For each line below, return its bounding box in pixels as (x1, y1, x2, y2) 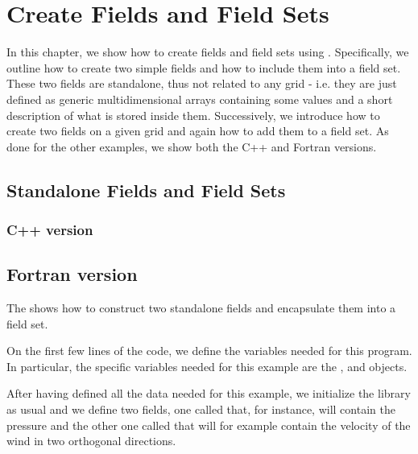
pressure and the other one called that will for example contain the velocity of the (6, 416, 411, 433)
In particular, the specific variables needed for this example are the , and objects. (6, 357, 408, 374)
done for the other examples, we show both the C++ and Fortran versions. (6, 138, 377, 155)
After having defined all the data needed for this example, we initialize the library (6, 385, 411, 402)
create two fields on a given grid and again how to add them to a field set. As (6, 122, 389, 139)
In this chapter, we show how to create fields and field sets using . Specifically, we (6, 43, 409, 60)
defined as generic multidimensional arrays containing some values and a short (6, 90, 393, 107)
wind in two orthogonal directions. (6, 432, 176, 449)
